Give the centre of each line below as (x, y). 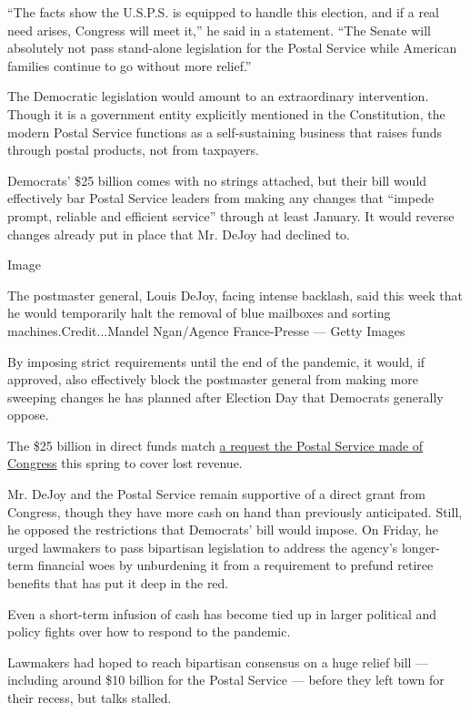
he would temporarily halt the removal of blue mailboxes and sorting (199, 313)
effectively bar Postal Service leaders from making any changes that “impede (221, 198)
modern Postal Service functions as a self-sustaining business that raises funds (225, 132)
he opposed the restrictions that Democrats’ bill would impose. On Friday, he (223, 530)
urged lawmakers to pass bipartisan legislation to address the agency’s (203, 547)
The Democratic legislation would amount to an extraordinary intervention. (218, 96)
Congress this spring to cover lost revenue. (125, 463)
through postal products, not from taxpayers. (133, 150)
